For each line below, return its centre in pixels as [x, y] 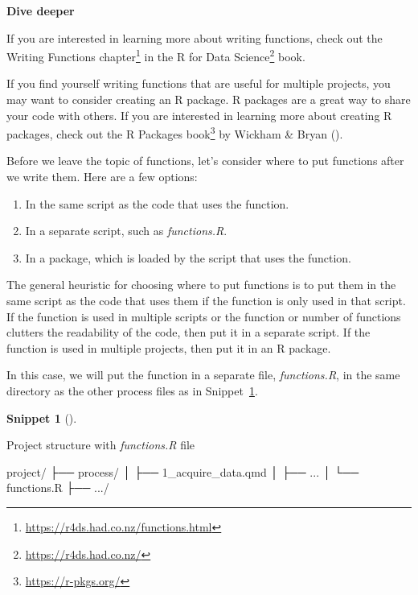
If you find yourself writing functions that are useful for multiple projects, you [199, 83]
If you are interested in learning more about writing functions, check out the [195, 37]
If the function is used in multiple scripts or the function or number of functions [204, 316]
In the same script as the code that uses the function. [157, 203]
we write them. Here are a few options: [102, 177]
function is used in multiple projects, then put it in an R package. [169, 347]
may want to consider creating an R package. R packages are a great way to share [209, 99]
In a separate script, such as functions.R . [126, 231]
